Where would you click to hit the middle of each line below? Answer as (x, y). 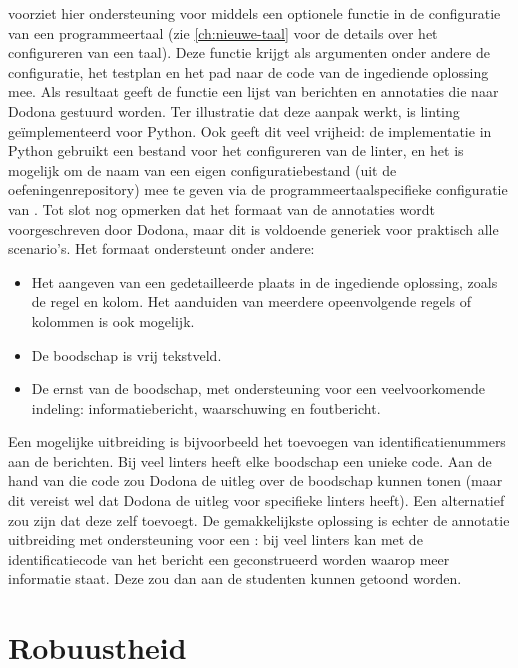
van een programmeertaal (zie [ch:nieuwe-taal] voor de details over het (223, 32)
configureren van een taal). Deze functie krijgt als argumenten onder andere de (249, 52)
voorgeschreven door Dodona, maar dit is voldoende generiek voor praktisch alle (253, 228)
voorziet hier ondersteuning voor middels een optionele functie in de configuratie (254, 13)
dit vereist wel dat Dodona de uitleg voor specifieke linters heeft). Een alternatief (256, 500)
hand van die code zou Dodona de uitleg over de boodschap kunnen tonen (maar (255, 480)
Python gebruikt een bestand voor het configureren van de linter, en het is (236, 150)
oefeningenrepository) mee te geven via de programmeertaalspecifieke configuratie (258, 189)
